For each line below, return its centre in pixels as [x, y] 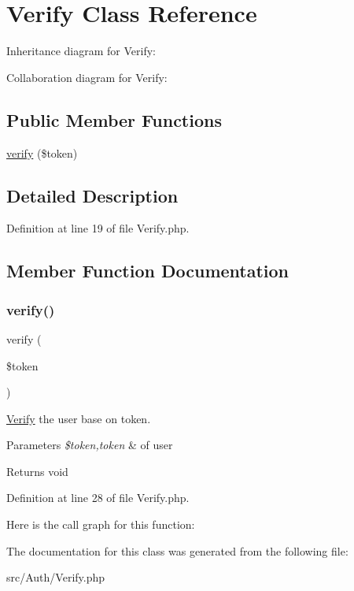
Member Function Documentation [148, 271]
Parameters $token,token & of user [90, 445]
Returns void [37, 471]
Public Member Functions [114, 119]
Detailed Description [92, 195]
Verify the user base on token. [79, 418]
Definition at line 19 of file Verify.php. [98, 228]
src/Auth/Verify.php [56, 577]
